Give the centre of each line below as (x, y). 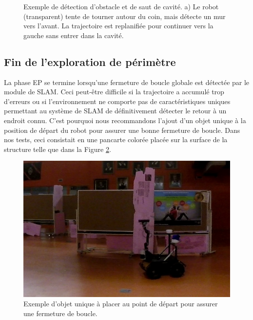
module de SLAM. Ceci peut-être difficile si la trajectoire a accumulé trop (114, 92)
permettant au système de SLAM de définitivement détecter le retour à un (115, 111)
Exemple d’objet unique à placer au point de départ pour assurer (121, 304)
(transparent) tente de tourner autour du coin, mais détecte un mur (125, 16)
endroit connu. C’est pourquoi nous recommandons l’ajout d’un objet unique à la (125, 120)
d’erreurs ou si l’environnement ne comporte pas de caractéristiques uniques (117, 101)
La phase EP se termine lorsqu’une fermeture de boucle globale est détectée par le (127, 82)
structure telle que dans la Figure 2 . (58, 149)
